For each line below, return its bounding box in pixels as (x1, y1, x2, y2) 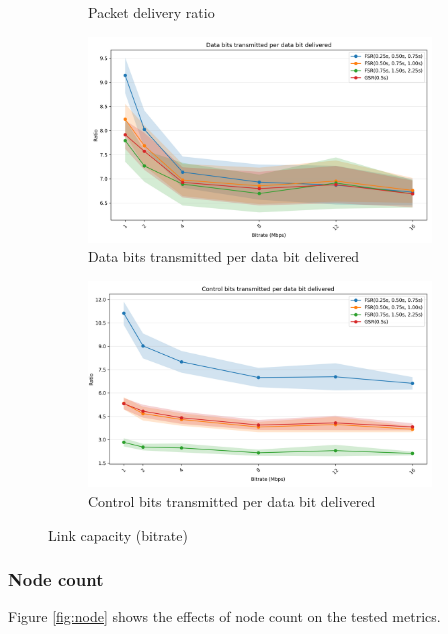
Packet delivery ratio (88, 2, 215, 22)
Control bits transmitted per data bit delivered (88, 490, 376, 511)
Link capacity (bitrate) (48, 524, 188, 545)
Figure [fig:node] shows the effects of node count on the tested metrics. (8, 606, 441, 627)
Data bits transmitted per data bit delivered (88, 246, 360, 267)
